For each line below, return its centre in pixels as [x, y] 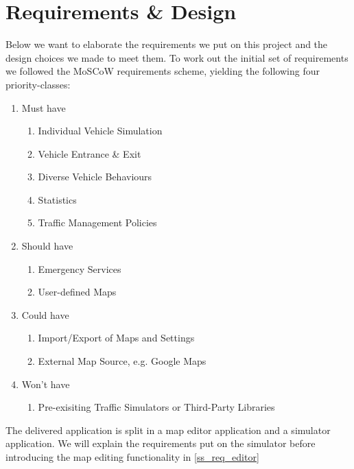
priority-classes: [38, 84]
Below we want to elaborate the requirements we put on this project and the [167, 44]
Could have [45, 314]
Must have [44, 107]
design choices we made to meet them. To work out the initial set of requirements [177, 57]
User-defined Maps [77, 292]
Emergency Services [80, 268]
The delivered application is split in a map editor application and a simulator [168, 430]
